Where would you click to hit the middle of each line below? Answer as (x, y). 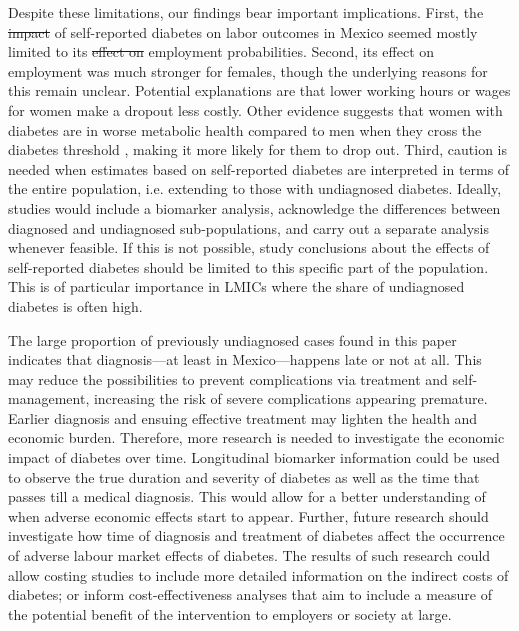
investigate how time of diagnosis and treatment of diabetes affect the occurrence (256, 535)
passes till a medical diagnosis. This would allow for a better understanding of (247, 496)
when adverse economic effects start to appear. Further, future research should (248, 515)
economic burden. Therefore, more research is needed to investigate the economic (256, 437)
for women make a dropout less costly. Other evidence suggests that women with (255, 109)
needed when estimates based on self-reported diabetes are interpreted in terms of (259, 168)
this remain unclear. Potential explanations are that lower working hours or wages (259, 90)
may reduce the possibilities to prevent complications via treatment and (228, 378)
